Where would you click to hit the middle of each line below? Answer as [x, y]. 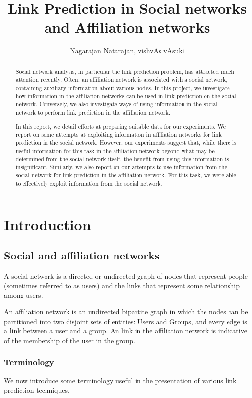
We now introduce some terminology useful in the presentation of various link [120, 380]
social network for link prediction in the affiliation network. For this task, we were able [126, 175]
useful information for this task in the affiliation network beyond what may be [115, 151]
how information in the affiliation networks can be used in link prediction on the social [126, 96]
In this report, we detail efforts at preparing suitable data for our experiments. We [121, 126]
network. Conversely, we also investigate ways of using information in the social [116, 104]
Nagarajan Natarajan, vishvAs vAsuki [127, 51]
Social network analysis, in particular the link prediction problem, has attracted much [125, 71]
